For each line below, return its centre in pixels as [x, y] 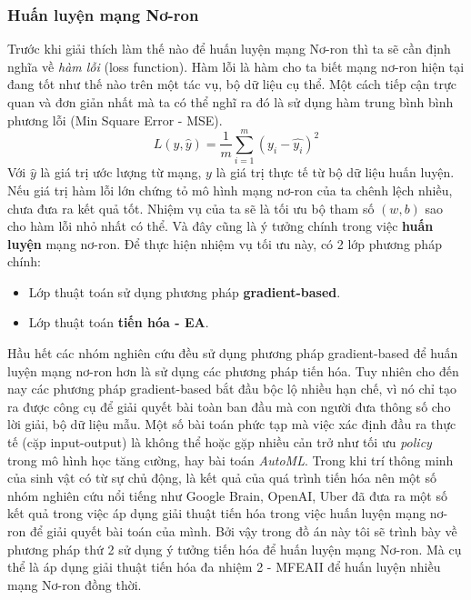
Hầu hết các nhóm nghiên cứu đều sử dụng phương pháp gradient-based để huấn [233, 353]
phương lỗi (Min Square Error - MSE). [115, 120]
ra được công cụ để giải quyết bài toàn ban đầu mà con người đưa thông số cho [229, 406]
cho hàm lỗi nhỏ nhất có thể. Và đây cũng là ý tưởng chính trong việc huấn [220, 226]
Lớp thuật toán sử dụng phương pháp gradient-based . [185, 291]
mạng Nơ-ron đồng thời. [75, 584]
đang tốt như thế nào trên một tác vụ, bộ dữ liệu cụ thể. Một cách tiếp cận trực [232, 84]
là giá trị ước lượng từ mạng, [121, 172]
